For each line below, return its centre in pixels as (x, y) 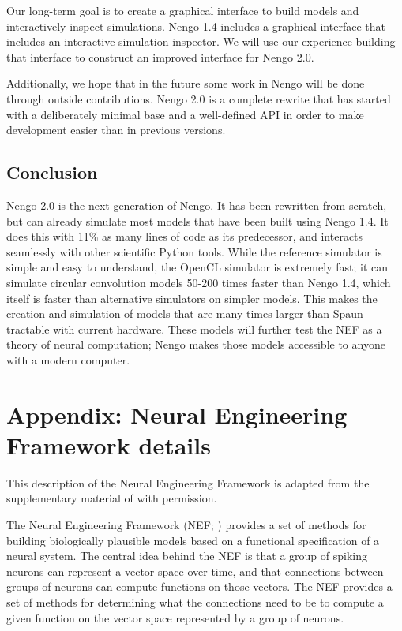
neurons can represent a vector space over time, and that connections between (195, 571)
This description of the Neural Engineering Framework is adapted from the (188, 482)
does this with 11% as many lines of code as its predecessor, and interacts (185, 236)
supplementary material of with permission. (112, 498)
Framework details (109, 444)
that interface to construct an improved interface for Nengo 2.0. (160, 56)
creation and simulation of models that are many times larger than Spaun (185, 314)
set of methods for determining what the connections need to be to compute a (195, 601)
